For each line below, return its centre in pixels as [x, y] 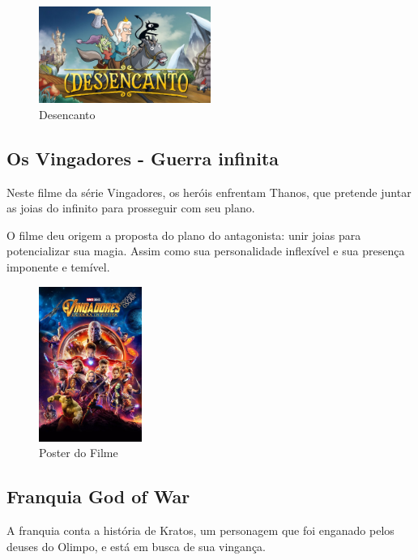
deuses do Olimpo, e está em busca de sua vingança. [136, 546]
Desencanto [67, 114]
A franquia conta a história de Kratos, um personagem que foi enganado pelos [200, 530]
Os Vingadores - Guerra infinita [143, 158]
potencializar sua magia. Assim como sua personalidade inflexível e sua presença [206, 251]
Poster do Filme [79, 453]
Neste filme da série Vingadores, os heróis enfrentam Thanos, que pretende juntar [209, 192]
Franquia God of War [98, 496]
